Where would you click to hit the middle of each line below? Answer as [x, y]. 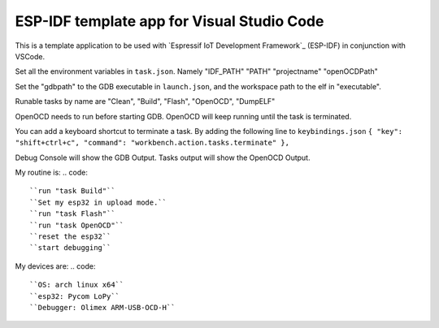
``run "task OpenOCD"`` [77, 225]
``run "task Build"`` [72, 191]
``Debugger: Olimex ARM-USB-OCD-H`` [102, 307]
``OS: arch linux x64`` [77, 285]
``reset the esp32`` [70, 237]
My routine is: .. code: [52, 173]
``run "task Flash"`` [72, 214]
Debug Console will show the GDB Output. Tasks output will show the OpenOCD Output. [163, 158]
